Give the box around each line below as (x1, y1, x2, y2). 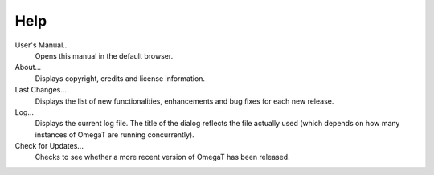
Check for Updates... (14, 141, 84, 151)
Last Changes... (14, 85, 68, 95)
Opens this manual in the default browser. (35, 51, 174, 60)
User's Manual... (14, 40, 70, 50)
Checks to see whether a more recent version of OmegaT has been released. (35, 153, 290, 162)
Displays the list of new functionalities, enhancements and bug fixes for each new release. (35, 96, 334, 106)
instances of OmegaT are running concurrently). (35, 129, 194, 140)
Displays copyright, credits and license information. (35, 73, 205, 83)
